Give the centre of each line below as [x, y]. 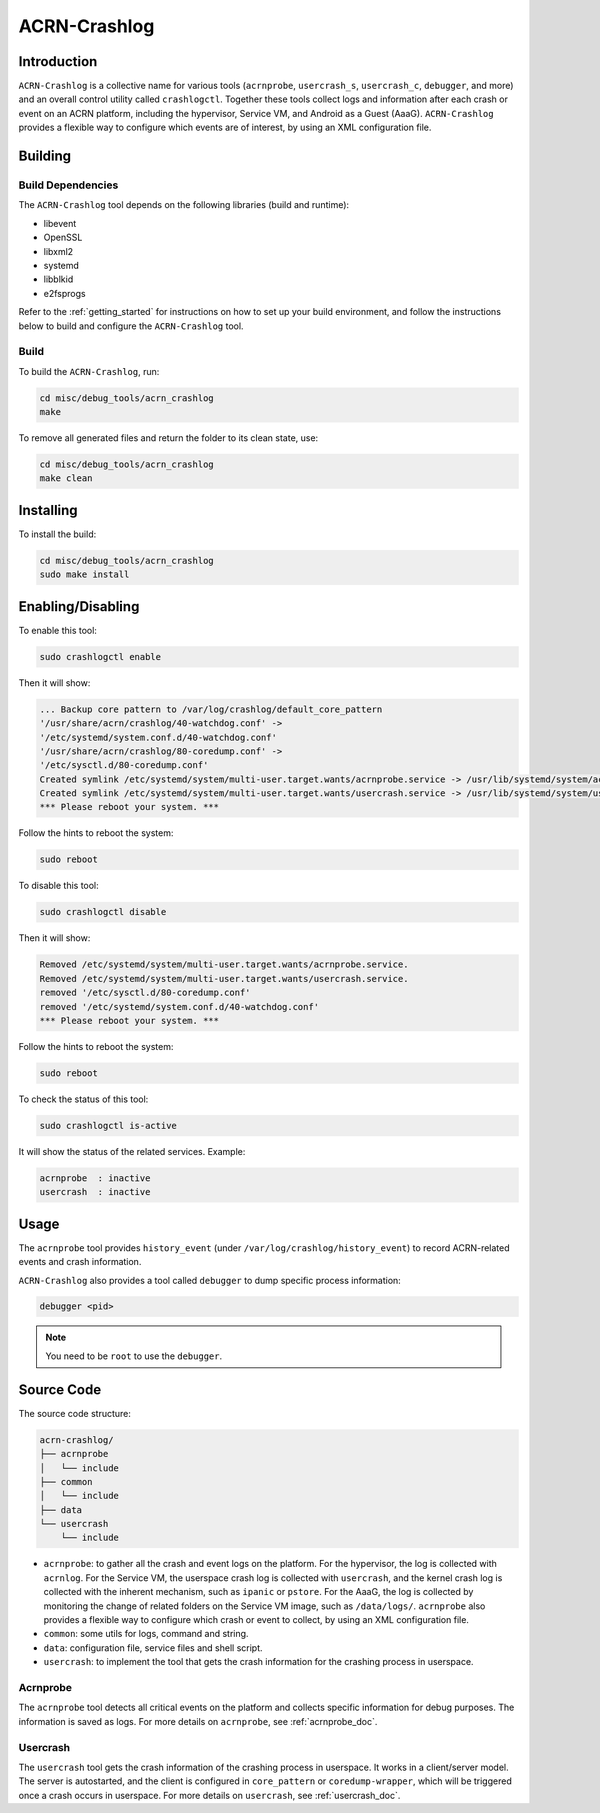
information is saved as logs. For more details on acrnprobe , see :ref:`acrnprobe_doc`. [198, 1721]
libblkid [58, 279]
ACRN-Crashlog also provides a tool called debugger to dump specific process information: [210, 1280]
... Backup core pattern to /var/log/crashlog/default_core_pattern [211, 709]
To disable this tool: [58, 886]
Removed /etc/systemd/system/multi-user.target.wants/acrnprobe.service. [224, 964]
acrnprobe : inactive [95, 1178]
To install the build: [57, 534]
